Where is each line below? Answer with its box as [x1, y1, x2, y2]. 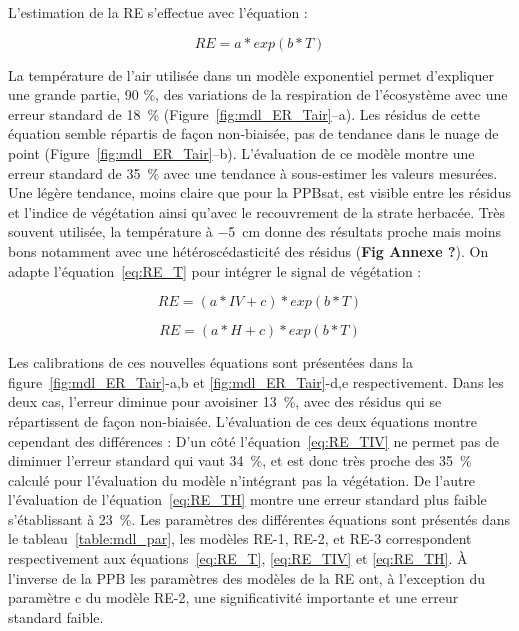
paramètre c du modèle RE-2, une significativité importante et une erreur [8, 587, 459, 608]
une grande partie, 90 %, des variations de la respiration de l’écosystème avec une [8, 84, 508, 105]
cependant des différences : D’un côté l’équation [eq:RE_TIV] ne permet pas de [8, 430, 499, 451]
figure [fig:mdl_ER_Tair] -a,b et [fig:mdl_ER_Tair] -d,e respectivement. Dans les [8, 371, 504, 392]
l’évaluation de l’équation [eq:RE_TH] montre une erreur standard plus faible [8, 489, 487, 510]
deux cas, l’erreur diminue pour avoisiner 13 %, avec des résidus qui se [8, 391, 442, 412]
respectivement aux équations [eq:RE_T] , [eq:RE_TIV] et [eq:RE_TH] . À [8, 548, 468, 569]
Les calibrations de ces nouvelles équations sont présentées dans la [8, 352, 413, 373]
